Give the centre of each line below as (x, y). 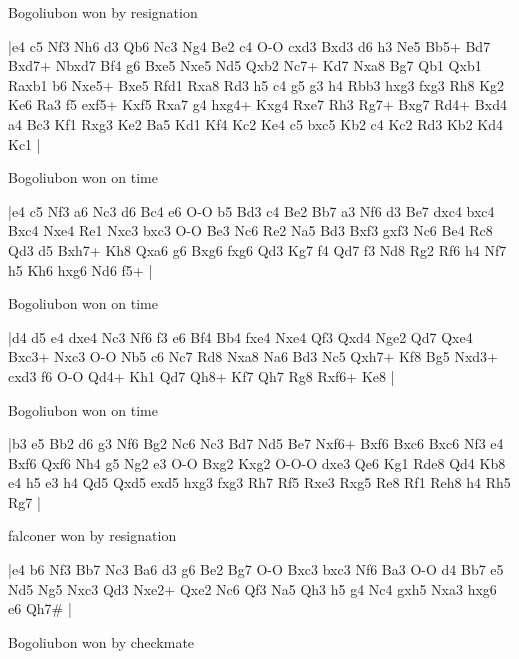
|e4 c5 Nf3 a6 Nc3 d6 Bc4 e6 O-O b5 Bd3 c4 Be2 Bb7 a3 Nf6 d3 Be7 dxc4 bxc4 (251, 210)
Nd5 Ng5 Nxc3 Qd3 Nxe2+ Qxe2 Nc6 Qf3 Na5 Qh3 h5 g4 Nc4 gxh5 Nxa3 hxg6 (252, 588)
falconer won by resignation (92, 535)
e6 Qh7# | (40, 608)
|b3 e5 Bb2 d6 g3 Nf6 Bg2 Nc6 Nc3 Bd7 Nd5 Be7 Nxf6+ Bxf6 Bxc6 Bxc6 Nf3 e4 (256, 443)
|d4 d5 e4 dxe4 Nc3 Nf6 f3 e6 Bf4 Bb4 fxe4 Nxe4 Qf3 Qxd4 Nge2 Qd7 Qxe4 (240, 336)
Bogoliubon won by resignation (103, 12)
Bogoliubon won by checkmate (101, 641)
